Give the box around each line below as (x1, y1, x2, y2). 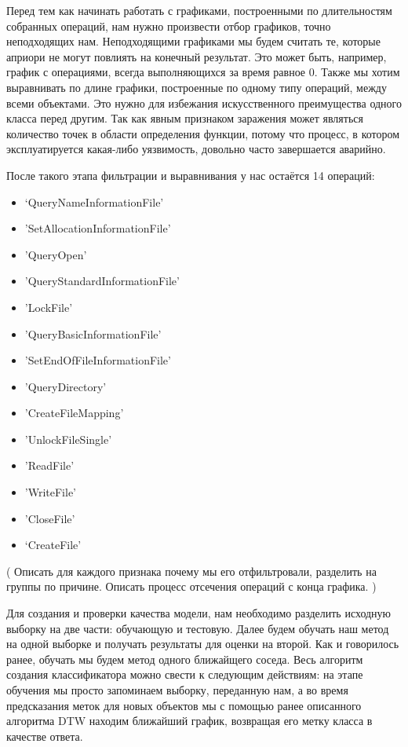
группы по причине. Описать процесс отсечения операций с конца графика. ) (6, 578, 377, 595)
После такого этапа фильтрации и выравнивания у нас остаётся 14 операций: (6, 167, 375, 183)
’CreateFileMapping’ (24, 405, 124, 421)
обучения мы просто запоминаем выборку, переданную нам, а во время (6, 682, 348, 698)
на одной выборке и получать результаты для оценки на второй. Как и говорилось (6, 635, 399, 652)
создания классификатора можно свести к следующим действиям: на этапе (6, 666, 363, 683)
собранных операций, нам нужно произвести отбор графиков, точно (6, 17, 331, 34)
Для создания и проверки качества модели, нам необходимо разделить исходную (6, 605, 392, 621)
